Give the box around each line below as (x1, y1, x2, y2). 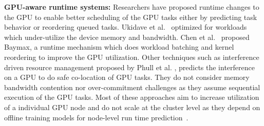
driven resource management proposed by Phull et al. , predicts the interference (4, 61, 255, 72)
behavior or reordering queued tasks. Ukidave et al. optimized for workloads (4, 22, 247, 32)
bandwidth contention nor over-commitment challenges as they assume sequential (4, 81, 260, 92)
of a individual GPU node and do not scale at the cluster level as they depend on (4, 101, 260, 112)
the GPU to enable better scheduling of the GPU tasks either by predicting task (4, 11, 257, 22)
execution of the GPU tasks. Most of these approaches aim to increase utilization (4, 92, 259, 102)
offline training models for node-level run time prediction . (4, 112, 188, 122)
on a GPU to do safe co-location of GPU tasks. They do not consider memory (4, 72, 250, 82)
